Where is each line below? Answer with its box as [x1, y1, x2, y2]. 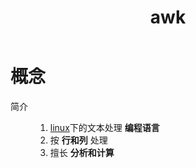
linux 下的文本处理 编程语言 [49, 121, 160, 133]
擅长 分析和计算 [49, 146, 115, 158]
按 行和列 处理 [49, 134, 108, 146]
